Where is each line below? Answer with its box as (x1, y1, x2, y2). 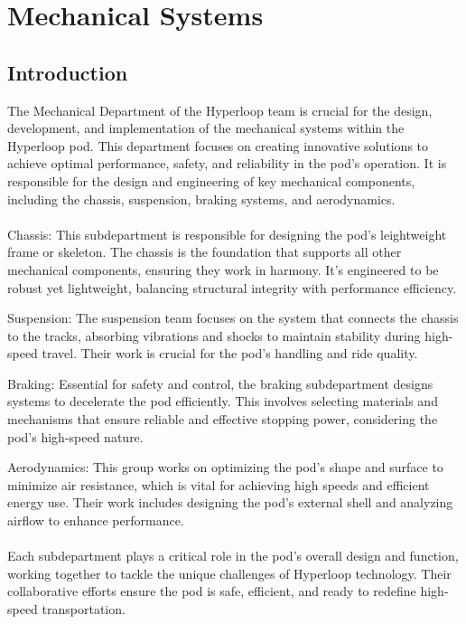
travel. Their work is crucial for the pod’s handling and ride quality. (42, 344, 418, 363)
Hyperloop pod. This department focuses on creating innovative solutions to (7, 136, 429, 155)
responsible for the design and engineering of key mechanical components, (7, 171, 415, 190)
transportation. (42, 600, 126, 619)
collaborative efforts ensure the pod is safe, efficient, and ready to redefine (7, 581, 416, 600)
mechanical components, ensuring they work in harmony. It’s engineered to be (7, 260, 439, 279)
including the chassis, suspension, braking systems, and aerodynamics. (7, 189, 396, 208)
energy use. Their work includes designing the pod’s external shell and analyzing (7, 493, 453, 512)
